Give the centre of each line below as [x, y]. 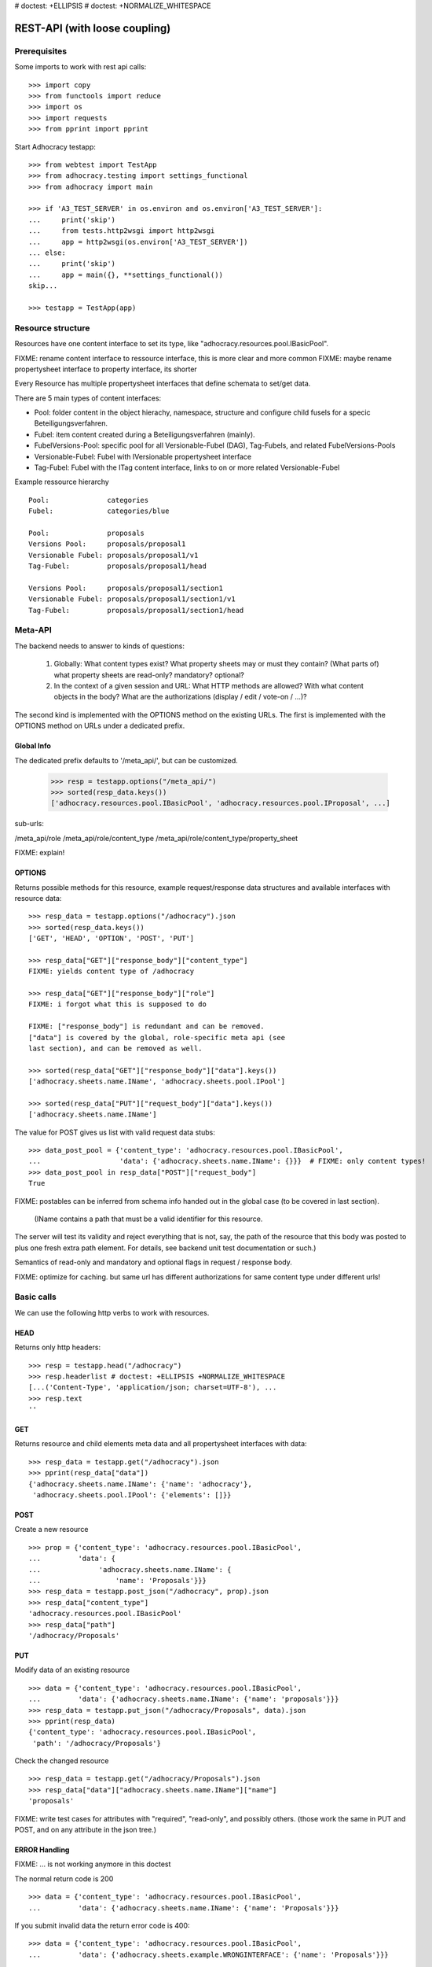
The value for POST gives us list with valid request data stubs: [115, 1132]
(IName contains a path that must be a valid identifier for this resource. [148, 1219]
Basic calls [35, 1297]
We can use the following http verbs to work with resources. [112, 1312]
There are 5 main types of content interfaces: [88, 398]
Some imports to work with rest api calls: [81, 67]
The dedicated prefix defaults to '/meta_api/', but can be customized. [126, 760]
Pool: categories [89, 500]
